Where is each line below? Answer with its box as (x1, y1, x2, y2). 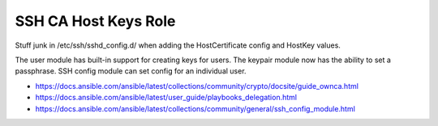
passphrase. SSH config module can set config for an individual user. (15, 66, 247, 76)
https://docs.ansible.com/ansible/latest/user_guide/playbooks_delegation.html (35, 93, 298, 103)
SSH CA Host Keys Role (15, 12, 176, 30)
